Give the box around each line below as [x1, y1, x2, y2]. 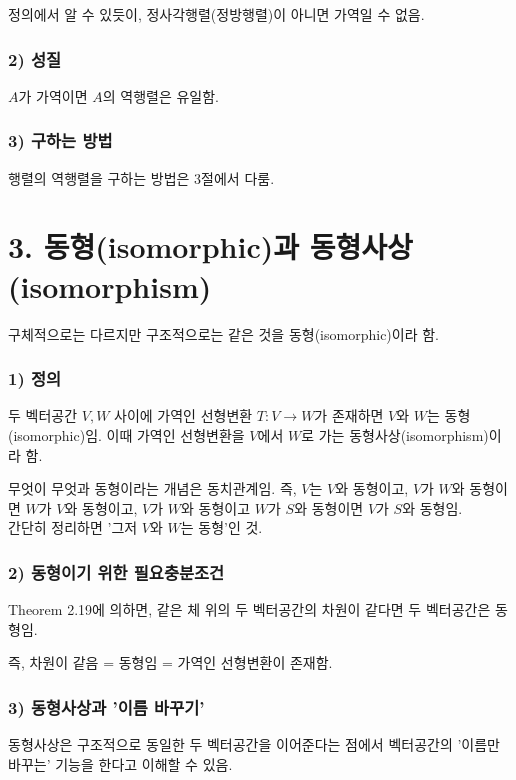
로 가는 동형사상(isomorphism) [301, 424, 489, 445]
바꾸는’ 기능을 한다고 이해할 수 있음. [8, 753, 233, 774]
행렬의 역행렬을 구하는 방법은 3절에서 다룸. [8, 167, 275, 188]
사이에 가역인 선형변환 [114, 405, 253, 426]
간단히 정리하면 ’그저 [8, 517, 138, 538]
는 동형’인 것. [180, 517, 263, 538]
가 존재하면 [314, 405, 384, 426]
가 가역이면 [18, 85, 88, 106]
